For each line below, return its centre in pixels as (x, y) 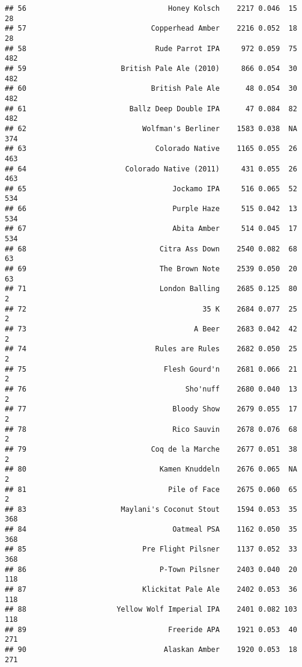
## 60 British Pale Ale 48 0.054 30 (151, 89)
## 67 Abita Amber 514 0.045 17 (151, 229)
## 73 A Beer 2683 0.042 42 (151, 329)
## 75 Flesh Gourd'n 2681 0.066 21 (151, 369)
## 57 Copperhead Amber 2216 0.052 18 (151, 29)
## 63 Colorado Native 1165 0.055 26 (151, 149)
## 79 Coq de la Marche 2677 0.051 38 (151, 449)
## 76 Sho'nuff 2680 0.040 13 (151, 389)
